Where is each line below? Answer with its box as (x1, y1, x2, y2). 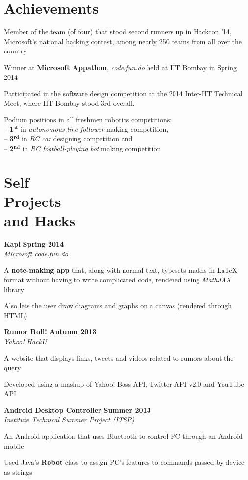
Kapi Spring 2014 (4, 239, 64, 249)
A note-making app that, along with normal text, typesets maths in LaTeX (4, 265, 238, 275)
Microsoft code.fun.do (4, 248, 68, 258)
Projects (4, 191, 61, 211)
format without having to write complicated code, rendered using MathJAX (4, 274, 231, 284)
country (4, 46, 27, 56)
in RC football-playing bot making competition (22, 143, 161, 153)
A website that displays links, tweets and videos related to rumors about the (4, 353, 234, 363)
